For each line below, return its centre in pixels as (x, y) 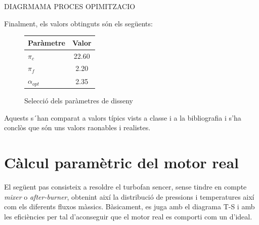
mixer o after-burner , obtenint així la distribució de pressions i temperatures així (129, 196)
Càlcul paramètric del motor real (121, 162)
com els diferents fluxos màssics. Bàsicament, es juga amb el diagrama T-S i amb (129, 207)
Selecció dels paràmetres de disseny (79, 101)
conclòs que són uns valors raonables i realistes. (77, 127)
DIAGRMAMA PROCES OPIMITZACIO (70, 6)
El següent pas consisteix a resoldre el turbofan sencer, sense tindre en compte (125, 187)
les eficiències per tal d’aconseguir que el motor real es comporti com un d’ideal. (128, 216)
